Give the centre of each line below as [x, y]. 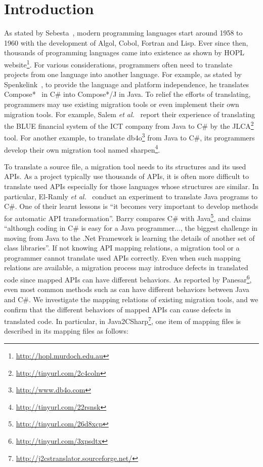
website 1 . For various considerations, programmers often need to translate [118, 63]
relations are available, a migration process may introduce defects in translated [126, 267]
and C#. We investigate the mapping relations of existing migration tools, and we [131, 299]
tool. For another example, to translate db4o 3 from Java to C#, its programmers [129, 137]
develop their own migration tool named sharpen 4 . [82, 149]
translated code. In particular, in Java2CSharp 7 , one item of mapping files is [123, 320]
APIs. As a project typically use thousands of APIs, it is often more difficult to [126, 176]
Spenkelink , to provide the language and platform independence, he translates [127, 84]
